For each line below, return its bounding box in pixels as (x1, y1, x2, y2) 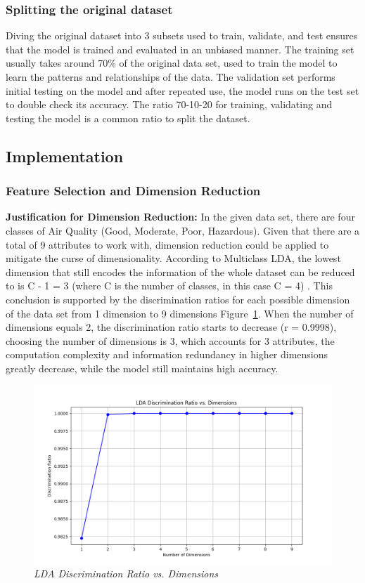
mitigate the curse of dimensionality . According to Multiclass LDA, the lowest (6, 251, 341, 266)
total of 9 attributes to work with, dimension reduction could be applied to (6, 237, 329, 251)
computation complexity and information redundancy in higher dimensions (6, 347, 328, 362)
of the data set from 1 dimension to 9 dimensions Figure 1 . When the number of (6, 306, 354, 320)
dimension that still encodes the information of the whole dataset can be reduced (6, 264, 355, 279)
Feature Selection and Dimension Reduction (6, 182, 261, 199)
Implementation (6, 145, 124, 166)
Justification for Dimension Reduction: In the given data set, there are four (6, 209, 355, 224)
